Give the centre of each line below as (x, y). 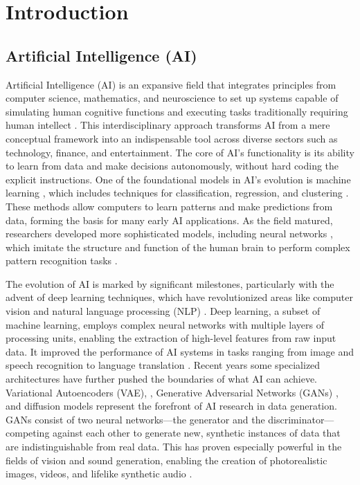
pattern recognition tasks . (62, 260)
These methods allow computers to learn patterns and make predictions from (169, 206)
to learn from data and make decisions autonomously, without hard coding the (172, 166)
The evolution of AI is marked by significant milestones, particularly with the (170, 283)
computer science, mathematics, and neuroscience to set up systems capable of (172, 98)
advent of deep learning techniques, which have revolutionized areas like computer (179, 297)
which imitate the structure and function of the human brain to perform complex (178, 247)
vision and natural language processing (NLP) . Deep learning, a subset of (163, 311)
